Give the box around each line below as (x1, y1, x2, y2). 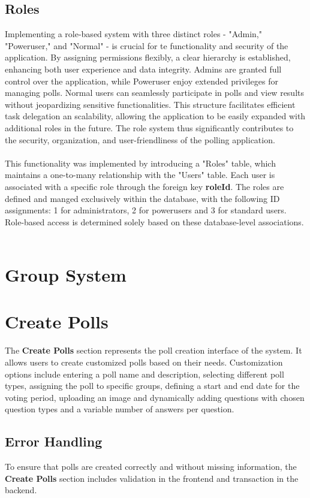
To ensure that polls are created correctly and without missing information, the (5, 460, 297, 473)
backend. (5, 484, 37, 496)
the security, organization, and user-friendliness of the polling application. (5, 133, 275, 146)
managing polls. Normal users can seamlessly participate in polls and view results (5, 86, 304, 99)
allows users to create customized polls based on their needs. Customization (5, 355, 283, 368)
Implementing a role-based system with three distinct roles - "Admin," (5, 28, 262, 40)
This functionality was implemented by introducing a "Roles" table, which (5, 156, 276, 169)
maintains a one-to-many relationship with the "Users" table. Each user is (5, 168, 275, 181)
